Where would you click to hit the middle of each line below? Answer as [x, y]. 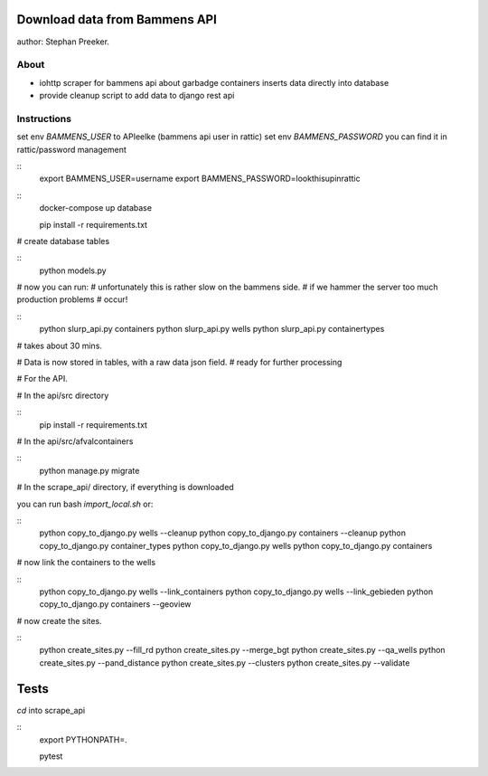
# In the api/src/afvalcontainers [75, 441]
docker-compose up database [96, 208]
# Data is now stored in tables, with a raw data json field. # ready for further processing [179, 363]
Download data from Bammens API [117, 19]
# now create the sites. [60, 620]
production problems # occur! [72, 299]
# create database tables [63, 241]
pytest [51, 756]
